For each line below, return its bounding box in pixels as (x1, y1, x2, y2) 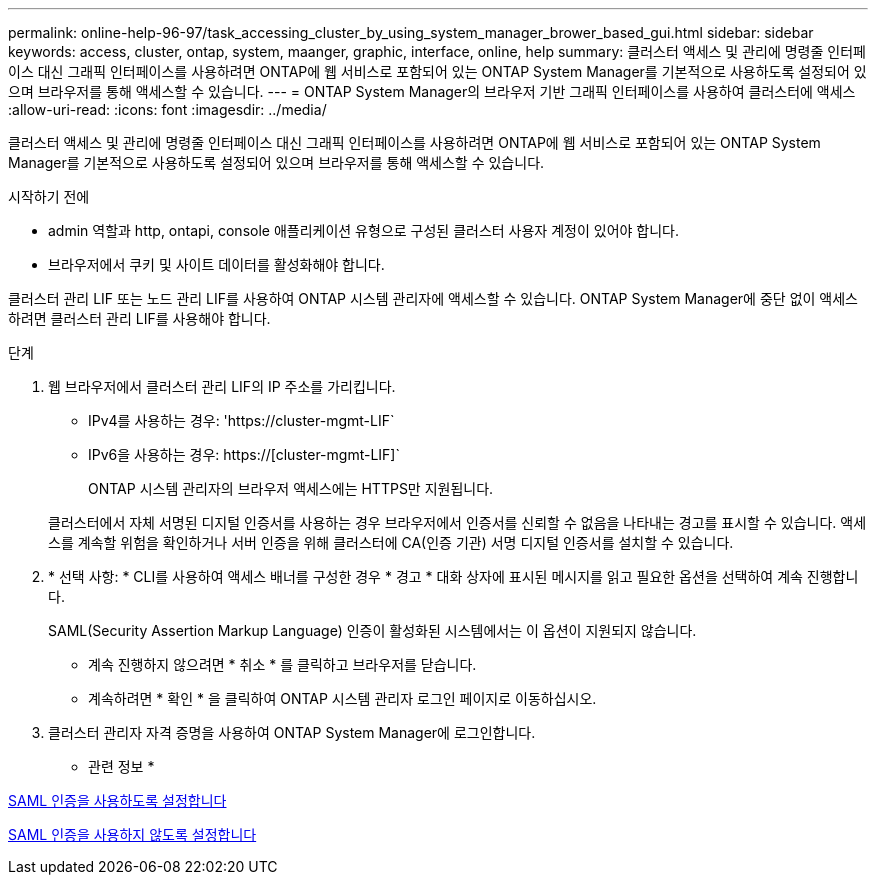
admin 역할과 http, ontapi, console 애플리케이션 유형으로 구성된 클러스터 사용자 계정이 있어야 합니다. (48, 222, 680, 239)
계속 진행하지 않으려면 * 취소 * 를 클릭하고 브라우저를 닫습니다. (88, 656, 477, 673)
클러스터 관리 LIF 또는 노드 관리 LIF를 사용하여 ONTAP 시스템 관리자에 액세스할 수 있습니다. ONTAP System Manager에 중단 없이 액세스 (8, 290, 858, 307)
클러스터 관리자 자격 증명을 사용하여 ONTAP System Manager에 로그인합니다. (48, 724, 536, 741)
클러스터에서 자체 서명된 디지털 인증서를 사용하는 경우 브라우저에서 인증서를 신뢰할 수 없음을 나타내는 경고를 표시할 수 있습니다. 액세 (48, 514, 867, 531)
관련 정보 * (88, 758, 155, 775)
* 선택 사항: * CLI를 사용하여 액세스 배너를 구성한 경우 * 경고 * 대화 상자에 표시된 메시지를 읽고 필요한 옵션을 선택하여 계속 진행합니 (48, 568, 859, 585)
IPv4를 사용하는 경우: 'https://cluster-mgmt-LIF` (88, 412, 395, 429)
